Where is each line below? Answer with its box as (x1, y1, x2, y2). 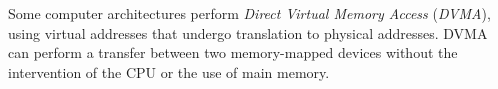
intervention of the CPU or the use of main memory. (8, 61, 330, 82)
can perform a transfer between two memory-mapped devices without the (8, 42, 458, 63)
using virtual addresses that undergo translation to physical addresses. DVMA (8, 22, 488, 43)
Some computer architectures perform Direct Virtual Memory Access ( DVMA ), (8, 3, 491, 23)
